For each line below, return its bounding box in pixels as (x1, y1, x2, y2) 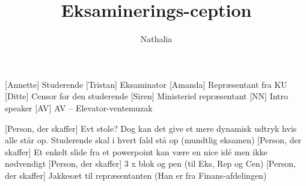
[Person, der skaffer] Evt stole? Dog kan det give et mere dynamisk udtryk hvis (5, 122, 297, 134)
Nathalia (140, 33, 173, 45)
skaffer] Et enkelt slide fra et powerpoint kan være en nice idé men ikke (5, 145, 268, 158)
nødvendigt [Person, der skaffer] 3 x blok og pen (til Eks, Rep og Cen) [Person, (5, 157, 296, 170)
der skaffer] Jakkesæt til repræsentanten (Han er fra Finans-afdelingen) (5, 169, 267, 181)
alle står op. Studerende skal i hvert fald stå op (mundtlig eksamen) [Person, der (5, 134, 302, 146)
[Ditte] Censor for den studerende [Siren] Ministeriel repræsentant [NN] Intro (5, 90, 289, 102)
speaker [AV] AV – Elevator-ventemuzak (5, 101, 153, 114)
